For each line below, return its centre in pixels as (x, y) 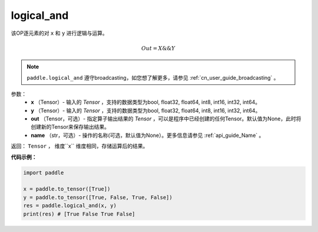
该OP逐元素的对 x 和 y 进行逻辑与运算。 (59, 33)
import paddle (44, 172)
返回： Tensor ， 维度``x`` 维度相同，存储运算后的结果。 (79, 146)
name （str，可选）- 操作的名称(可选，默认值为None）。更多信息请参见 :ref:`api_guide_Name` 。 (148, 135)
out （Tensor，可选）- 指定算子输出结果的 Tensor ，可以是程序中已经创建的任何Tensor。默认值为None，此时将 (166, 119)
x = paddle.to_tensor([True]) (67, 189)
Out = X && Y (158, 48)
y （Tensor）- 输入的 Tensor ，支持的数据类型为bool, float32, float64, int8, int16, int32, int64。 (146, 110)
